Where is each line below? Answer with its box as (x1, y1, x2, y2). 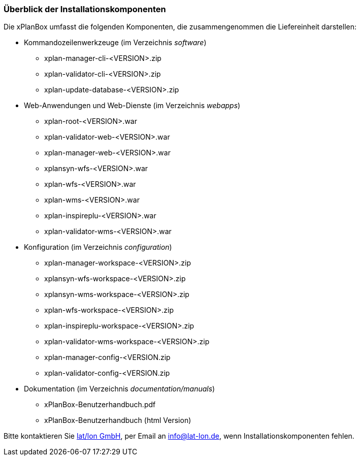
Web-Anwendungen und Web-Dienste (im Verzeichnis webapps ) (24, 101, 241, 110)
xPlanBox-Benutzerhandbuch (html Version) (44, 416, 191, 425)
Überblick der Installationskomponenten (4, 4, 166, 14)
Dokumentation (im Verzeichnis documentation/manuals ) (24, 384, 215, 393)
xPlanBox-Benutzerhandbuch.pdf (44, 400, 156, 409)
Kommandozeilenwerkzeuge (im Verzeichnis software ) (24, 38, 207, 47)
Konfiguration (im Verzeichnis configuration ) (24, 243, 172, 252)
